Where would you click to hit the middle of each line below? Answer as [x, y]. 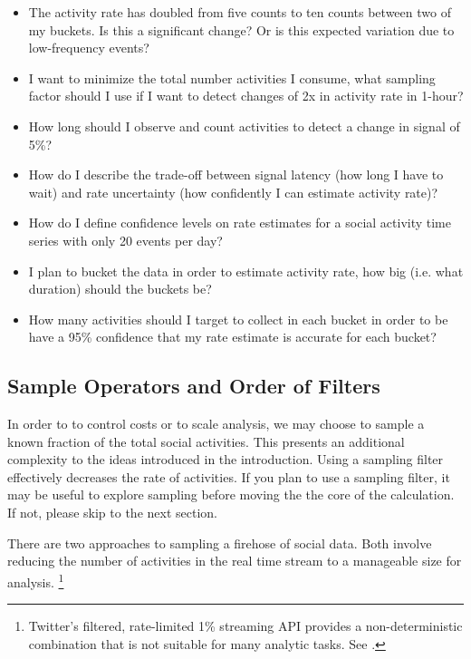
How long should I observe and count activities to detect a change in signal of [244, 126]
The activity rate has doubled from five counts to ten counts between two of [240, 12]
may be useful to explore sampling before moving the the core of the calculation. [231, 494]
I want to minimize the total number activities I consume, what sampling [232, 78]
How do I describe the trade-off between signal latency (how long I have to [236, 174]
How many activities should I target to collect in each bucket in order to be [238, 319]
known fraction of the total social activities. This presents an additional [206, 441]
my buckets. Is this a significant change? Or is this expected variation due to [241, 29]
